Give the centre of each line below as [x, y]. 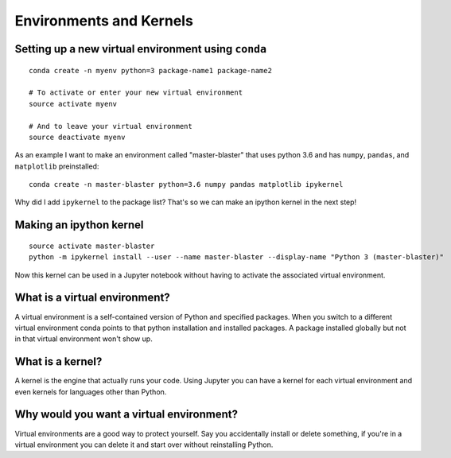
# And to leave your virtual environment [111, 126]
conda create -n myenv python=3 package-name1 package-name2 [150, 70]
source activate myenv [73, 104]
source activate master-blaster [92, 246]
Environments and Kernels [104, 21]
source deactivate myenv [77, 137]
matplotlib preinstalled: [57, 166]
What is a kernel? [58, 362]
